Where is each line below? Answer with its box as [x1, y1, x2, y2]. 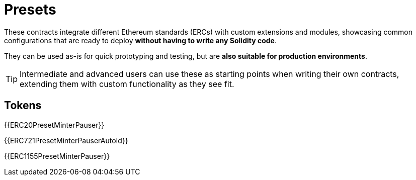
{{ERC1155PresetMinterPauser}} [4, 151, 110, 160]
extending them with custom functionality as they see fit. [20, 78, 234, 89]
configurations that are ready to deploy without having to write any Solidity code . [4, 36, 277, 45]
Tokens [4, 99, 42, 112]
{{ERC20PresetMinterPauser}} [4, 120, 105, 129]
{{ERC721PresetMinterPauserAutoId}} [4, 136, 128, 145]
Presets [4, 1, 56, 18]
